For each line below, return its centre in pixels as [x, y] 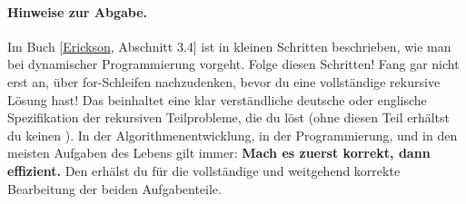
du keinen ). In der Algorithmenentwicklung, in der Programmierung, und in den [233, 135]
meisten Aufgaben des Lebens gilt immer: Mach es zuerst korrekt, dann [219, 153]
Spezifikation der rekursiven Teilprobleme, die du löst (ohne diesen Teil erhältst [229, 117]
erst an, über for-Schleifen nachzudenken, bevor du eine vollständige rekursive [224, 81]
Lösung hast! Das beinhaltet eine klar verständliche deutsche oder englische [217, 99]
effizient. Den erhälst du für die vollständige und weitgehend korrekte [204, 170]
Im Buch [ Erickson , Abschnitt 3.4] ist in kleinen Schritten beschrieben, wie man [229, 46]
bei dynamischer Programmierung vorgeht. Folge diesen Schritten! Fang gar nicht [233, 64]
